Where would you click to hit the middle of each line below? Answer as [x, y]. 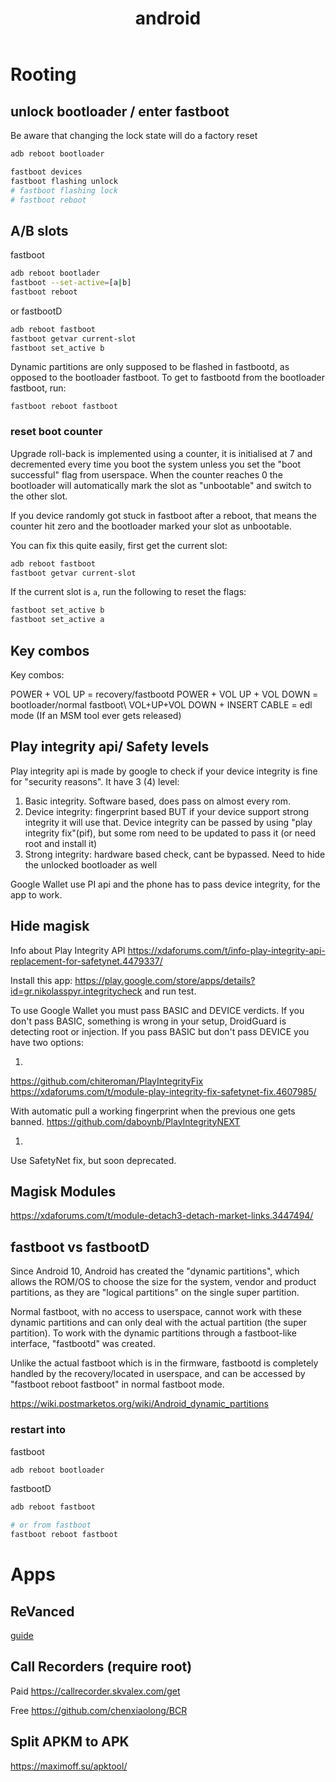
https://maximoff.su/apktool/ [69, 1766]
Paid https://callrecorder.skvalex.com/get [95, 1691]
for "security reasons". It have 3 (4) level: [95, 781]
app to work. [36, 894]
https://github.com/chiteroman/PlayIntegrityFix [107, 1081]
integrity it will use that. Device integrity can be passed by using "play [168, 822]
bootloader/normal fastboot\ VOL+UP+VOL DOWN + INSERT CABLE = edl [161, 705]
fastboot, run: [38, 388]
